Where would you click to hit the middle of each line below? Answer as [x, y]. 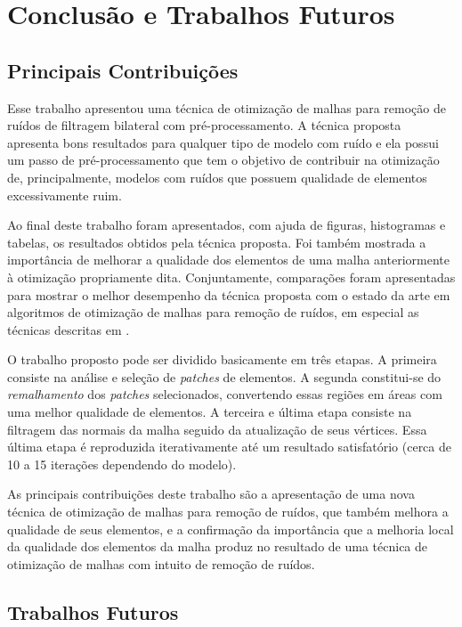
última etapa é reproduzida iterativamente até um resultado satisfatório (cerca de [229, 447]
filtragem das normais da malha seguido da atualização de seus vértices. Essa [217, 429]
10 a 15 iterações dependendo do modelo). [122, 464]
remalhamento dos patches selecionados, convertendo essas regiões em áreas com [225, 394]
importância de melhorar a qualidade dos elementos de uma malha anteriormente [228, 260]
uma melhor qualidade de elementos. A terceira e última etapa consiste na [210, 412]
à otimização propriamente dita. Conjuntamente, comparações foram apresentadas [231, 277]
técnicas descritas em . [69, 329]
